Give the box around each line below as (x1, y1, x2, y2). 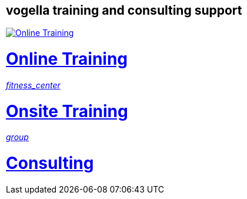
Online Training (6, 49, 128, 69)
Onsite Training (6, 101, 128, 121)
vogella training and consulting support (6, 3, 242, 18)
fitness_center (6, 79, 61, 90)
